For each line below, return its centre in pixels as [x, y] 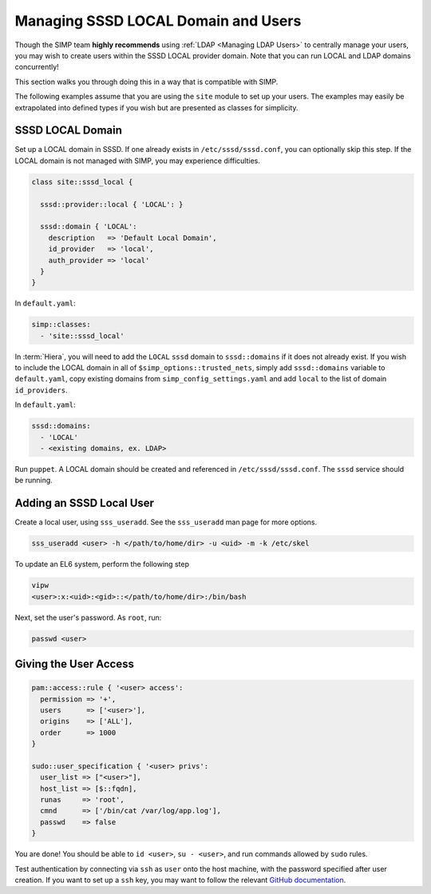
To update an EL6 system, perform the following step [102, 565]
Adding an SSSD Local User [85, 503]
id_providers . [41, 390]
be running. [34, 481]
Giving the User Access [75, 664]
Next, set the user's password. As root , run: [88, 617]
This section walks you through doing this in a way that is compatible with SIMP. [146, 82]
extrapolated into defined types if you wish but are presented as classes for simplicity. [156, 107]
